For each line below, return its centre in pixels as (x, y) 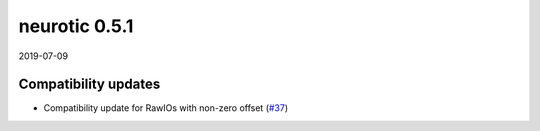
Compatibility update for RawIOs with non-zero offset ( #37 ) (166, 108)
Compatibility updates (89, 84)
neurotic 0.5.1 (76, 26)
